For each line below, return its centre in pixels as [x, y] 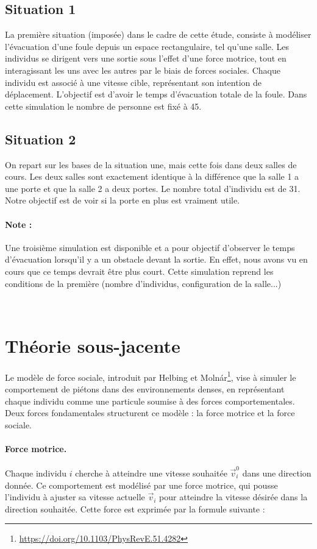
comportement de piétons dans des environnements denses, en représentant [145, 389]
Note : [19, 224]
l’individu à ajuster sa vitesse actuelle [75, 497]
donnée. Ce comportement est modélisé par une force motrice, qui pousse [141, 485]
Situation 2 [41, 139]
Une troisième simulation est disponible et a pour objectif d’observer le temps [150, 247]
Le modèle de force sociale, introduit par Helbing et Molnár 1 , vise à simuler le [151, 376]
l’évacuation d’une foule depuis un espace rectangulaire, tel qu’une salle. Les [147, 46]
